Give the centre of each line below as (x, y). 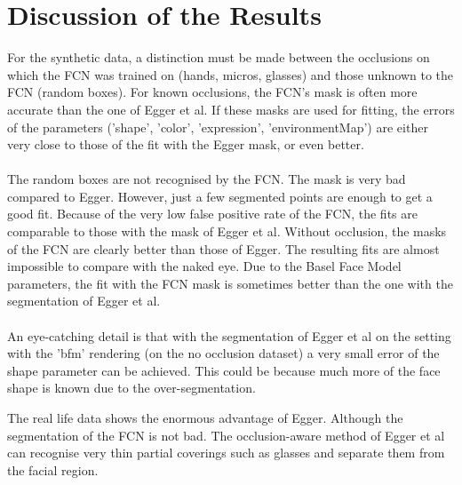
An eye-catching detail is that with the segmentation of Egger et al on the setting (229, 335)
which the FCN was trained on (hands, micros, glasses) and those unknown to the (231, 74)
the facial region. (53, 469)
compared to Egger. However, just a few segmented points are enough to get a (220, 196)
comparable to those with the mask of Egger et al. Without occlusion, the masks (227, 231)
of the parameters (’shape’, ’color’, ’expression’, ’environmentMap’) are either (218, 127)
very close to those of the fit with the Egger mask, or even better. (186, 144)
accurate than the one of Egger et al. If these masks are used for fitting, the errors (231, 109)
